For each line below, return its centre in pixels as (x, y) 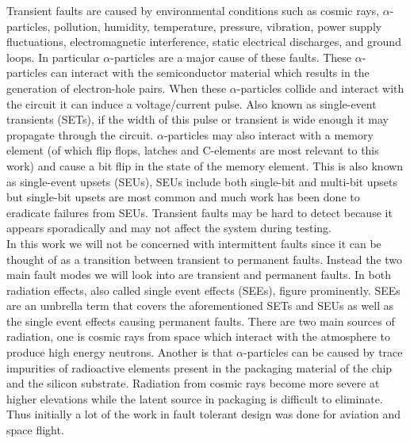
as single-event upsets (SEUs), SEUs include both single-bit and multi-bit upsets (202, 181)
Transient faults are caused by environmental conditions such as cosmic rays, (193, 10)
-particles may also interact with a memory (268, 134)
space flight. (35, 430)
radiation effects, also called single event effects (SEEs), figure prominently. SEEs (203, 290)
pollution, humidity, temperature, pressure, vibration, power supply (218, 26)
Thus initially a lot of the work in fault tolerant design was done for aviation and (203, 414)
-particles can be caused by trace (323, 352)
